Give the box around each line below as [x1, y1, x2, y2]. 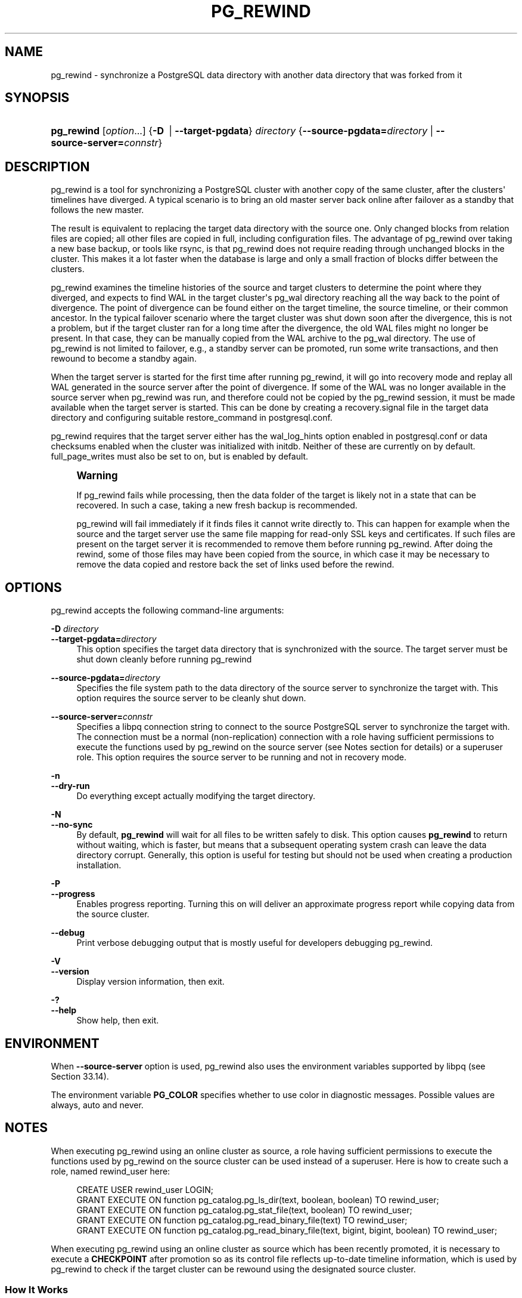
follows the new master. [51, 205, 144, 215]
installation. [76, 860, 122, 871]
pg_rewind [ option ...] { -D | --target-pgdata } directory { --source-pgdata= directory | [51, 125, 434, 137]
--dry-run [51, 781, 90, 791]
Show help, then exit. [76, 1015, 159, 1026]
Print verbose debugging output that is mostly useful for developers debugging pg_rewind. [76, 938, 433, 948]
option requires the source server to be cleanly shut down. [76, 693, 306, 704]
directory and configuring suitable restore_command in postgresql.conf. [51, 412, 333, 423]
